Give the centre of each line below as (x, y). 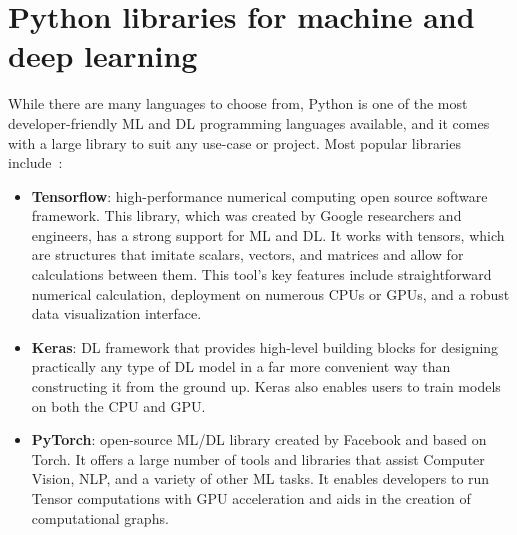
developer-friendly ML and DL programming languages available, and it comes (249, 122)
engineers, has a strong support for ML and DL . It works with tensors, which (268, 234)
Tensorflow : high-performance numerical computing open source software (259, 195)
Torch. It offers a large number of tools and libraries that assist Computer (258, 458)
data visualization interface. (116, 313)
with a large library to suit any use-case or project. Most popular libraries (234, 142)
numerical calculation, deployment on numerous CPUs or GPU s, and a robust (270, 293)
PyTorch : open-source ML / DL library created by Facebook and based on (259, 439)
